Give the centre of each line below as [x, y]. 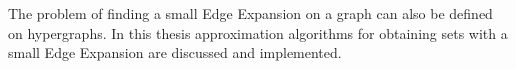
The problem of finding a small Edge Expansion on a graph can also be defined [250, 13]
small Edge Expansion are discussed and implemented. [175, 52]
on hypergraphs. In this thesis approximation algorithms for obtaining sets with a [258, 32]
